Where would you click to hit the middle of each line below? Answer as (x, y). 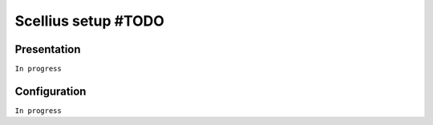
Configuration (51, 91)
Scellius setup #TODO (89, 21)
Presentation (48, 49)
